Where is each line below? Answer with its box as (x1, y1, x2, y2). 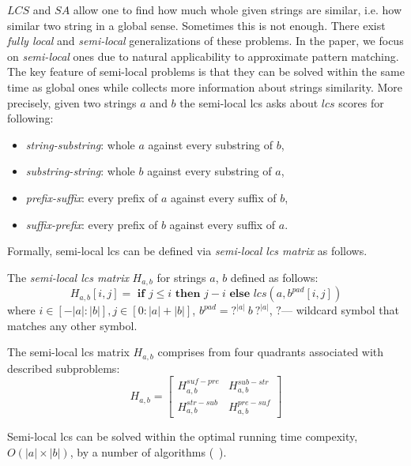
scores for (338, 94, 384, 111)
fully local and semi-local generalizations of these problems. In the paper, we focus (7, 32, 404, 49)
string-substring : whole (25, 136, 135, 152)
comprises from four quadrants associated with (157, 344, 384, 360)
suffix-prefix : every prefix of (25, 216, 158, 232)
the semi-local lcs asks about (179, 94, 319, 111)
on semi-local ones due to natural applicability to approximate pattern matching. (7, 47, 399, 64)
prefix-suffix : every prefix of (25, 189, 158, 205)
